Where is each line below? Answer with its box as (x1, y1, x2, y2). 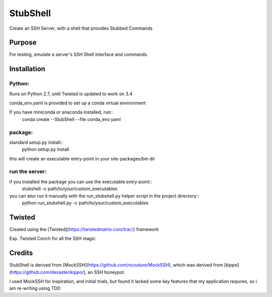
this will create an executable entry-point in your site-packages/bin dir (9, 155, 156, 161)
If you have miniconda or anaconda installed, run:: (9, 109, 113, 115)
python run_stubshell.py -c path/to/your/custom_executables (22, 200, 149, 206)
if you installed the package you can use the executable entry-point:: (9, 179, 152, 185)
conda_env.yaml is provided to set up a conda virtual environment (9, 100, 146, 106)
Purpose (9, 38, 37, 47)
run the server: (9, 168, 47, 175)
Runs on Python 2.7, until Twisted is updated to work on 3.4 (9, 91, 133, 97)
